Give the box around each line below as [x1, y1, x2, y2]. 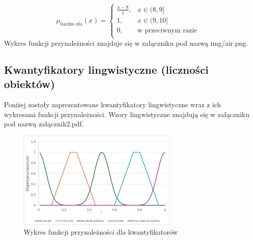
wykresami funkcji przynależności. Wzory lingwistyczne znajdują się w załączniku [4, 109, 250, 119]
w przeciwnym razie [137, 27, 197, 34]
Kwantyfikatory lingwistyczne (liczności [4, 61, 209, 77]
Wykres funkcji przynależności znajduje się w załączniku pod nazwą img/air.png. [4, 37, 248, 48]
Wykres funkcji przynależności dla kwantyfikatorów [24, 226, 178, 237]
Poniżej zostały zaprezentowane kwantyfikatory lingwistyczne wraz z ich [4, 99, 221, 110]
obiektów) [4, 76, 55, 91]
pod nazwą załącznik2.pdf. [4, 119, 84, 129]
